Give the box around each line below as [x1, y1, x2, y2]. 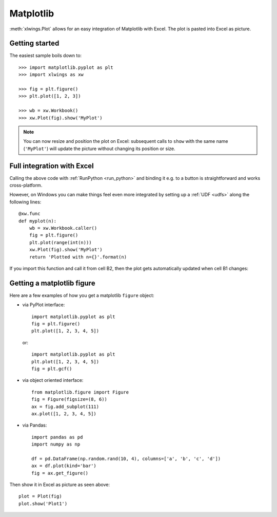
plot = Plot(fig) [18, 493, 62, 500]
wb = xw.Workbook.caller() [29, 225, 97, 231]
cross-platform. [9, 182, 43, 189]
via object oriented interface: [22, 377, 84, 383]
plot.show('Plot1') [18, 501, 68, 506]
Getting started [9, 39, 60, 48]
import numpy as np [31, 441, 81, 447]
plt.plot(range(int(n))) [29, 239, 92, 245]
